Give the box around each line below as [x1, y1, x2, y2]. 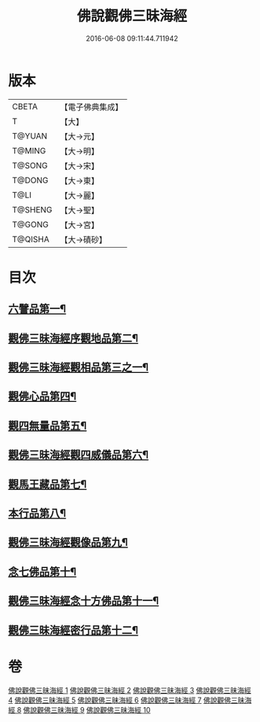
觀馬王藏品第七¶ [8, 477, 87, 491]
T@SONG [12, 160, 49, 171]
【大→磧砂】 [60, 234, 108, 245]
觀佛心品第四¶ [8, 390, 77, 403]
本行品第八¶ [8, 507, 67, 520]
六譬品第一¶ [8, 302, 67, 315]
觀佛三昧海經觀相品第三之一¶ [8, 361, 149, 374]
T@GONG [12, 219, 49, 230]
